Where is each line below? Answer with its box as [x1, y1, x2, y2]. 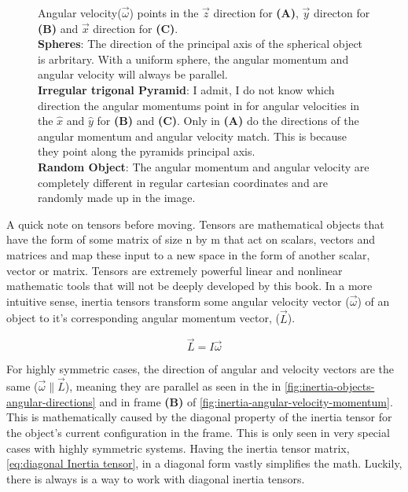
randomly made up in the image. [38, 189, 196, 206]
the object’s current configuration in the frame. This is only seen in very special [6, 424, 390, 440]
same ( [6, 378, 39, 395]
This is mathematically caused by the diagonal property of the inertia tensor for [6, 409, 392, 425]
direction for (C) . [93, 20, 178, 36]
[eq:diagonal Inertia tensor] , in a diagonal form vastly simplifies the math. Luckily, [6, 455, 402, 472]
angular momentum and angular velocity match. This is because [38, 127, 347, 144]
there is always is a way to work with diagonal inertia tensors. [6, 470, 305, 486]
